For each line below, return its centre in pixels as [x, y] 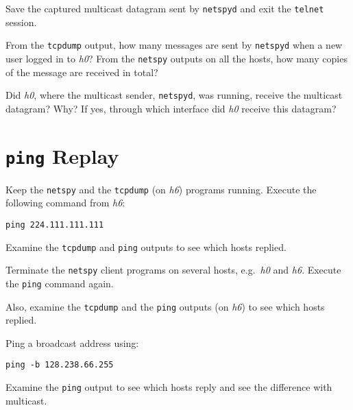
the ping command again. [60, 283]
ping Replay [62, 155]
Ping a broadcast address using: [72, 342]
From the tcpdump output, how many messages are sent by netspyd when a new [174, 45]
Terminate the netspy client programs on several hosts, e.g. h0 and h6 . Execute [173, 270]
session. [21, 22]
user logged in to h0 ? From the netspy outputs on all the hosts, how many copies [176, 58]
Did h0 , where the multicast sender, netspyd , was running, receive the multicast [174, 95]
